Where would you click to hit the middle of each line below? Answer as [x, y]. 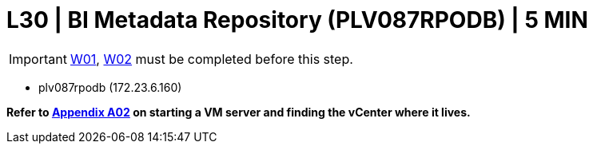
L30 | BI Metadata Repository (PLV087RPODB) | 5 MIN [297, 20]
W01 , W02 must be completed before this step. [211, 59]
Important [38, 59]
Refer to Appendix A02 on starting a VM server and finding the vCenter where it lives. [239, 112]
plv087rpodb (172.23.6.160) [110, 87]
